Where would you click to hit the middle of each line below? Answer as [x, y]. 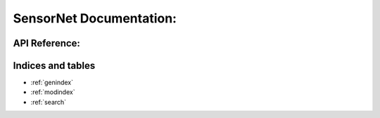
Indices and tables [54, 66]
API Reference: [47, 43]
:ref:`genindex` [52, 83]
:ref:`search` [49, 102]
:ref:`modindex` [53, 92]
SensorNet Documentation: [95, 18]
